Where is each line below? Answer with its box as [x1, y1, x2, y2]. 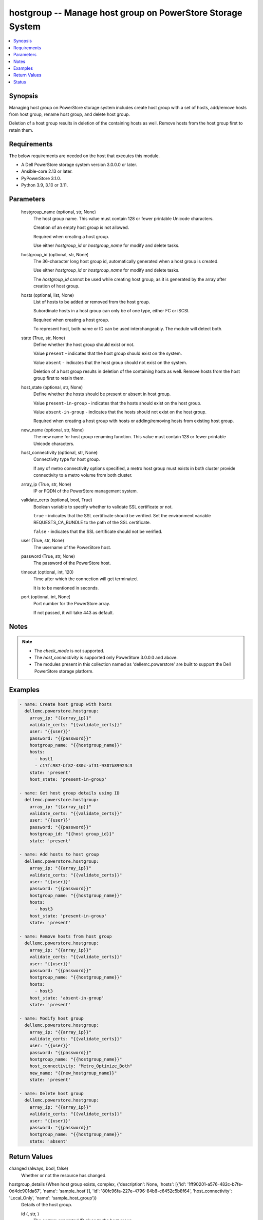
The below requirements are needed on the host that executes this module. [9, 153, 160, 159]
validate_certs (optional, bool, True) [21, 497, 93, 503]
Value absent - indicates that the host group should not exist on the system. [33, 359, 187, 366]
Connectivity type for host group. [33, 456, 100, 462]
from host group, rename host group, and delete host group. [9, 111, 130, 117]
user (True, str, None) [21, 537, 64, 544]
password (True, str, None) [21, 553, 75, 559]
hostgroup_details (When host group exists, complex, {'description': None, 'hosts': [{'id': [9, 1181, 187, 1187]
